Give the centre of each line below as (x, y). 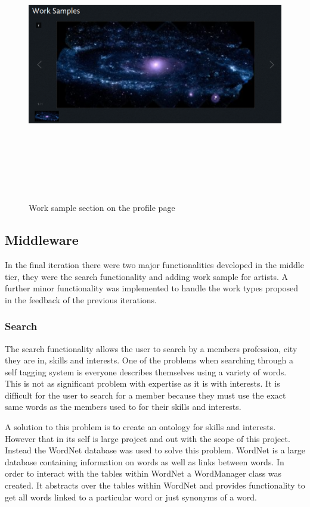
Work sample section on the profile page (102, 208)
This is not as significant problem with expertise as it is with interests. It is (142, 383)
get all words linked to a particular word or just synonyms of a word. (131, 497)
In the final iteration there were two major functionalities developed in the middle (154, 264)
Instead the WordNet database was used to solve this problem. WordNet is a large (155, 450)
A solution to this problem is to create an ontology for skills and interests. (140, 427)
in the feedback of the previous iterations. (81, 299)
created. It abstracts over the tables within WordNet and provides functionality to (155, 485)
